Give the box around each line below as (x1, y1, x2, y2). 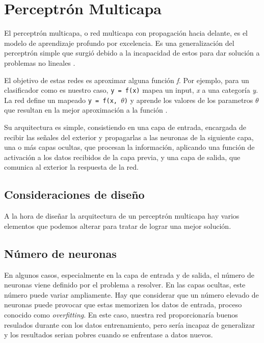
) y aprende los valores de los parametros (124, 94, 253, 105)
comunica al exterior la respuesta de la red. (4, 162, 139, 172)
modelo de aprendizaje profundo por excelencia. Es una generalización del (4, 37, 234, 48)
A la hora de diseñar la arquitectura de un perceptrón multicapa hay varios (4, 210, 240, 221)
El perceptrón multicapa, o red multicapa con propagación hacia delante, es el (4, 28, 248, 38)
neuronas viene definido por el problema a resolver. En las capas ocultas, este (4, 279, 246, 290)
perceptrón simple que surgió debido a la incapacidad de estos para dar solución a (4, 47, 260, 58)
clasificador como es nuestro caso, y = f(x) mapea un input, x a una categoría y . (4, 85, 258, 95)
